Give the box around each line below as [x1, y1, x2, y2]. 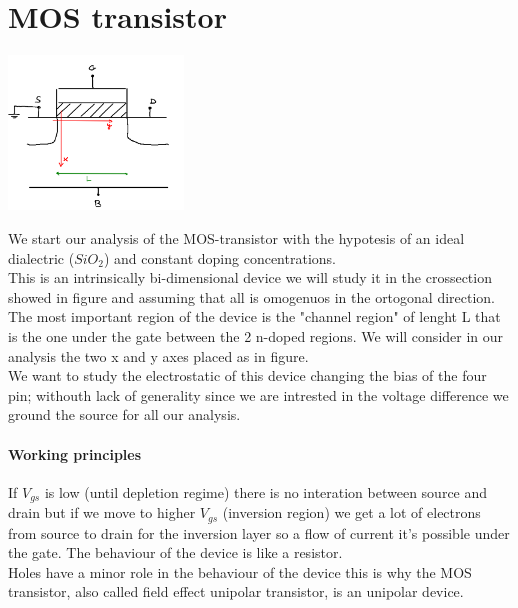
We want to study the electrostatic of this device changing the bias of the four [8, 365, 487, 386]
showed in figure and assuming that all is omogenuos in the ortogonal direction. [8, 286, 496, 307]
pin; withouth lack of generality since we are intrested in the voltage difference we [8, 384, 509, 405]
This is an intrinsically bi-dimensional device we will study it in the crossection [8, 267, 492, 288]
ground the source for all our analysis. [8, 404, 241, 425]
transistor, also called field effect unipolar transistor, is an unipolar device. [8, 581, 464, 602]
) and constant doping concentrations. [103, 247, 336, 268]
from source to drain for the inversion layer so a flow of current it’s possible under [8, 522, 510, 543]
